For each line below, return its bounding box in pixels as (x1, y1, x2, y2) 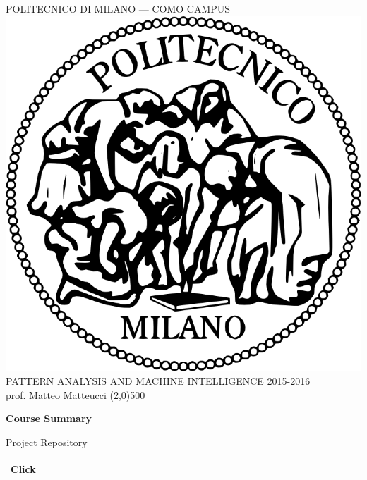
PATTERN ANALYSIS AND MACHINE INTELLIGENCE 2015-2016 (6, 374, 311, 388)
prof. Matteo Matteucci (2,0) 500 (6, 387, 145, 402)
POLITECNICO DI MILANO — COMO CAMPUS (6, 1, 231, 16)
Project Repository (6, 434, 88, 449)
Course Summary (6, 411, 92, 426)
